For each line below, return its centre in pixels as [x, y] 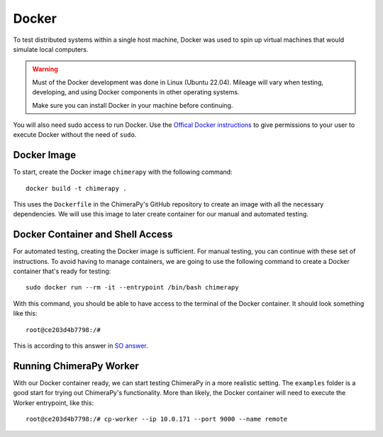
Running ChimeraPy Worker [76, 366]
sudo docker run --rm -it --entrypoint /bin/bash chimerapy [132, 288]
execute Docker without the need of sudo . [75, 135]
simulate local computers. [51, 49]
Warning [45, 69]
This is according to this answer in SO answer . [81, 345]
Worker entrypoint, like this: [54, 403]
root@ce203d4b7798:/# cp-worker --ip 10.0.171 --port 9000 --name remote [157, 419]
